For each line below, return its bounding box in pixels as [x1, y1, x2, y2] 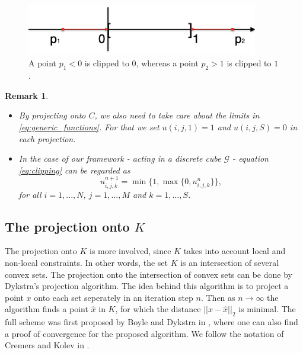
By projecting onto [18, 109, 86, 121]
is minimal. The [238, 303, 296, 315]
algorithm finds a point [5, 303, 88, 315]
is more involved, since [89, 245, 171, 257]
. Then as [200, 291, 235, 303]
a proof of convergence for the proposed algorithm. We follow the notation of [5, 327, 284, 339]
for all [18, 188, 42, 200]
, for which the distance [115, 303, 201, 315]
